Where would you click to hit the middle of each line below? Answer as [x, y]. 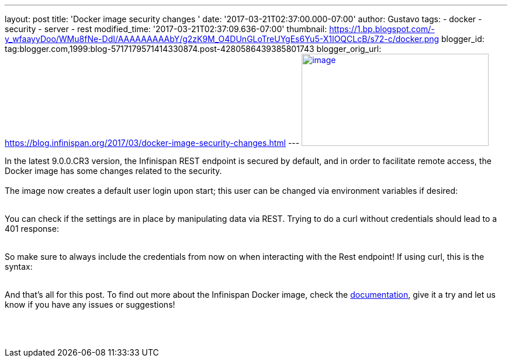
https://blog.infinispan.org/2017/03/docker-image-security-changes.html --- [152, 143]
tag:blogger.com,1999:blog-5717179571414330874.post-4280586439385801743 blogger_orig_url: [193, 49]
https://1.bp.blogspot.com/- [382, 29]
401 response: [32, 229]
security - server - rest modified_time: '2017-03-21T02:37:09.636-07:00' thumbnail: [166, 29]
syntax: [19, 267]
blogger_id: [463, 39]
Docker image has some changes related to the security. [113, 171]
